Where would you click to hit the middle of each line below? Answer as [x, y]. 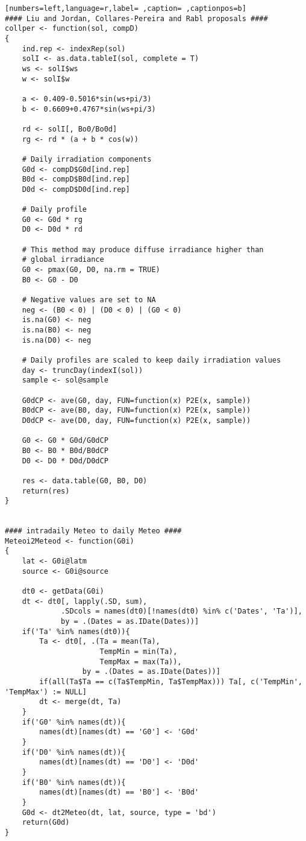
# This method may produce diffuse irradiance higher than [143, 249]
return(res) [46, 491]
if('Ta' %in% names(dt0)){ [76, 631]
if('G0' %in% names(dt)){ [74, 722]
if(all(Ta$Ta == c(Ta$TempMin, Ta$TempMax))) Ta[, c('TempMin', [171, 681]
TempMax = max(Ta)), [141, 662]
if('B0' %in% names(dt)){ [74, 782]
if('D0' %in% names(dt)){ [74, 752]
